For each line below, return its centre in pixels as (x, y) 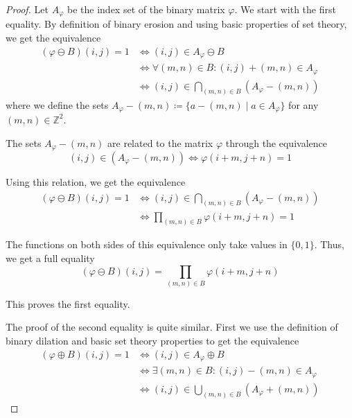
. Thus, (329, 244)
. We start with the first (285, 9)
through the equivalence (276, 142)
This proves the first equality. (68, 303)
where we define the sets (57, 104)
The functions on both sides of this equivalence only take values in (147, 244)
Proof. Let (27, 9)
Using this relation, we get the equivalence (96, 182)
